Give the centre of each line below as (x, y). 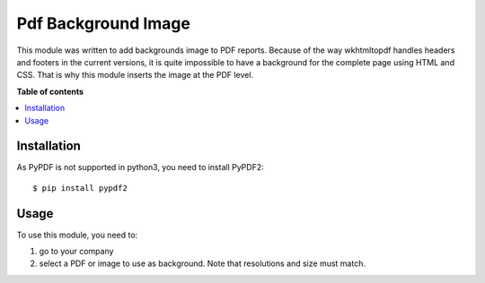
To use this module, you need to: (77, 235)
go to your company (76, 252)
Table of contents (50, 91)
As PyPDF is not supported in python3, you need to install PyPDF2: (140, 167)
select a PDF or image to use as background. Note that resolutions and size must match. (202, 263)
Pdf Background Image (103, 23)
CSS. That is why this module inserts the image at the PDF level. (135, 75)
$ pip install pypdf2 (80, 188)
